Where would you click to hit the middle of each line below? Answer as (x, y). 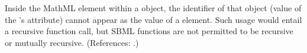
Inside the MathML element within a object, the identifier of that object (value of (153, 8)
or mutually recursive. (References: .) (72, 42)
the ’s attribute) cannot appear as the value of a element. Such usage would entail (153, 19)
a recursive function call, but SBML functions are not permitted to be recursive (149, 31)
